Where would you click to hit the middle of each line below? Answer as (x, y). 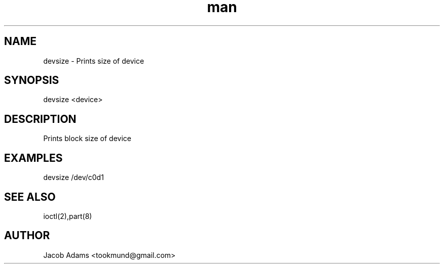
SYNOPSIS (32, 80)
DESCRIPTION (40, 119)
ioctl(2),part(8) (68, 216)
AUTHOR (27, 236)
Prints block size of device (87, 139)
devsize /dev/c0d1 (73, 177)
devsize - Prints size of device (94, 61)
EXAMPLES (33, 158)
